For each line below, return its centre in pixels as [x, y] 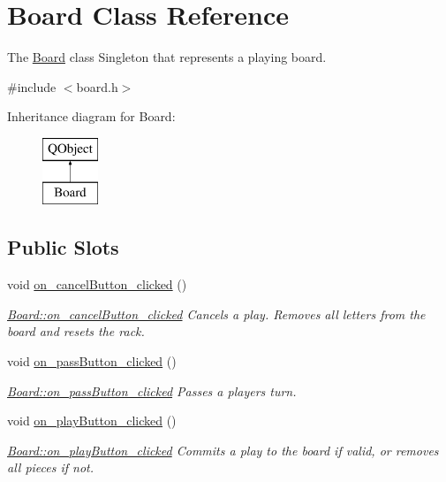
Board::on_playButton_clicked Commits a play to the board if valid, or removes [223, 450]
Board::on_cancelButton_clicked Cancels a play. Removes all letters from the [216, 314]
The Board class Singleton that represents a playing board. [167, 57]
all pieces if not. [51, 467]
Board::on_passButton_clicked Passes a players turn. [152, 390]
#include [32, 86]
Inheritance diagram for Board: [91, 116]
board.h [97, 86]
